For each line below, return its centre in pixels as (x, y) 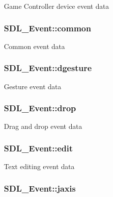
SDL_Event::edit (39, 148)
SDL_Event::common (48, 28)
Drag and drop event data (43, 126)
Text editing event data (39, 166)
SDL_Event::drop (40, 108)
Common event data (35, 46)
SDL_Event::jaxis (40, 188)
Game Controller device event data (56, 6)
